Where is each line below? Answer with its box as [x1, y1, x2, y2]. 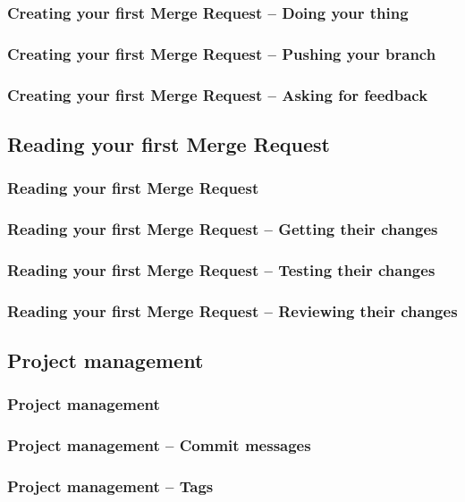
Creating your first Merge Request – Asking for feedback [7, 83, 428, 105]
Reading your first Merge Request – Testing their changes [7, 258, 435, 280]
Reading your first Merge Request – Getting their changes [7, 218, 438, 240]
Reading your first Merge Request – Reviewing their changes [7, 299, 458, 322]
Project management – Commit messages [7, 434, 311, 456]
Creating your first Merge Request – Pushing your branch [7, 42, 436, 64]
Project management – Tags [7, 475, 214, 498]
